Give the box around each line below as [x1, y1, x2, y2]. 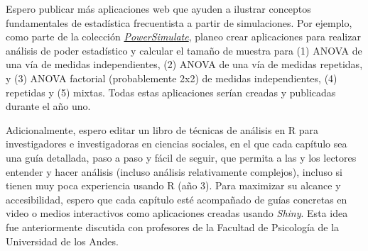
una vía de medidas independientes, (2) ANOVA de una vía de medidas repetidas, [6, 57, 363, 72]
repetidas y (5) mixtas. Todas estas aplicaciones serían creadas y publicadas [6, 84, 336, 99]
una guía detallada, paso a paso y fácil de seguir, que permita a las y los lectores [6, 150, 357, 164]
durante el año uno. [6, 99, 91, 113]
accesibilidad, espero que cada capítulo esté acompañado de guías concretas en [6, 191, 347, 206]
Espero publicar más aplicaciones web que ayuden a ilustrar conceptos [6, 1, 311, 16]
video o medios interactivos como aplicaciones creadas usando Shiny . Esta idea [6, 206, 348, 221]
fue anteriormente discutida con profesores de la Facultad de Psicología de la [6, 219, 340, 234]
